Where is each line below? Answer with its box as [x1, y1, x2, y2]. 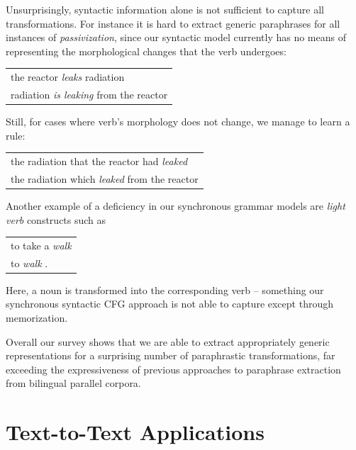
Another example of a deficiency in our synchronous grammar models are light [6, 198, 345, 213]
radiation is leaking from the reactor [11, 86, 168, 101]
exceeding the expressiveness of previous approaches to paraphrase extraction [6, 361, 341, 376]
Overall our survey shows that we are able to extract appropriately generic [6, 334, 330, 349]
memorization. [6, 310, 68, 325]
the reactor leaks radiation [11, 69, 125, 84]
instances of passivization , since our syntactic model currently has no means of [6, 30, 346, 45]
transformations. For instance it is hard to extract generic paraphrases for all [6, 16, 340, 30]
